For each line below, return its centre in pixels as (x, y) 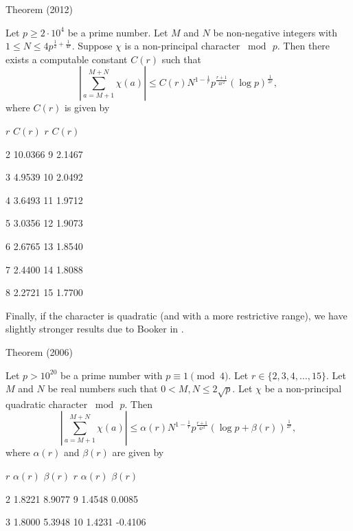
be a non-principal (303, 388)
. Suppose (92, 46)
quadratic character (47, 404)
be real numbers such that (103, 388)
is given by (87, 108)
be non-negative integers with (275, 32)
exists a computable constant (67, 59)
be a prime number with (112, 375)
